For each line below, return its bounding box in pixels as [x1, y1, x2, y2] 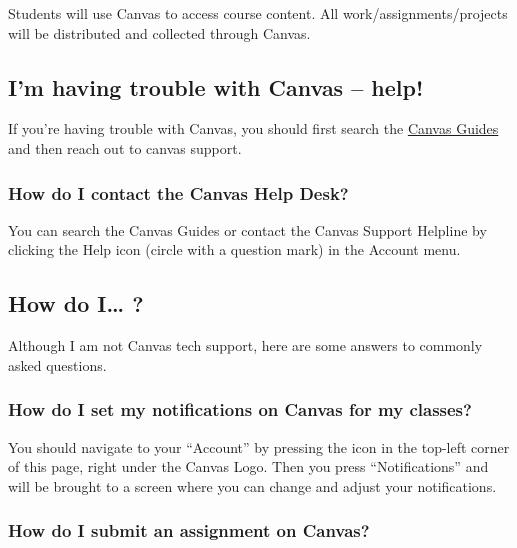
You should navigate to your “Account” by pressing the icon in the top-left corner [8, 436, 510, 457]
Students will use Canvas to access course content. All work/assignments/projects [8, 3, 508, 23]
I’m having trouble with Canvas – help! [8, 71, 424, 102]
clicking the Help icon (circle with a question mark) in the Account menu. [8, 239, 461, 260]
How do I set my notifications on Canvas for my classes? [8, 397, 472, 422]
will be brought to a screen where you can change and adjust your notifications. [8, 475, 497, 496]
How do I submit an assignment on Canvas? [8, 518, 370, 543]
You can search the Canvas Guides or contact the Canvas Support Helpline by [8, 219, 487, 240]
